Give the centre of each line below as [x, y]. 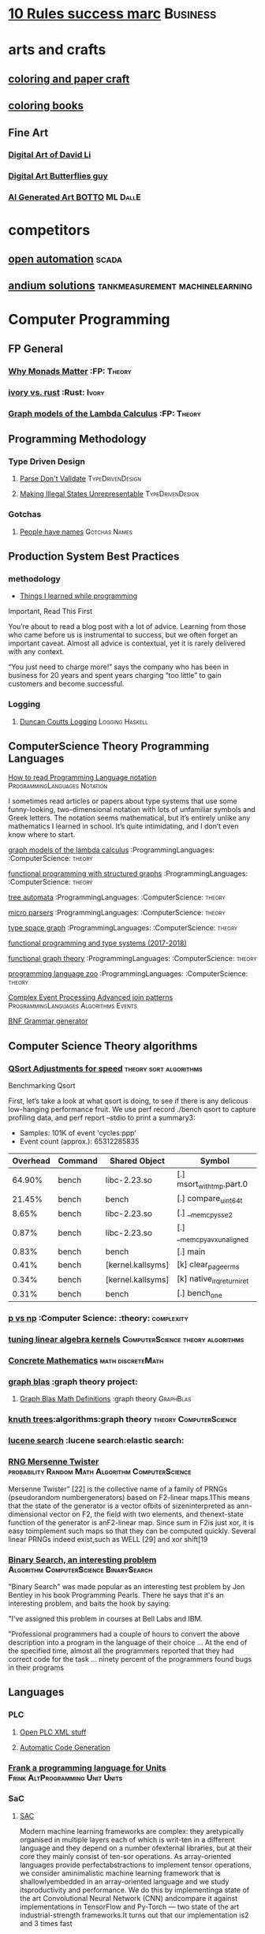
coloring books [46, 106]
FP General [35, 348]
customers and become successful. [66, 684]
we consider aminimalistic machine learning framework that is [120, 1873]
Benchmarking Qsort [42, 1086]
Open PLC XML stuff [53, 1732]
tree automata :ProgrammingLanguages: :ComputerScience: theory [117, 897]
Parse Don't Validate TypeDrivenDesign [80, 479]
